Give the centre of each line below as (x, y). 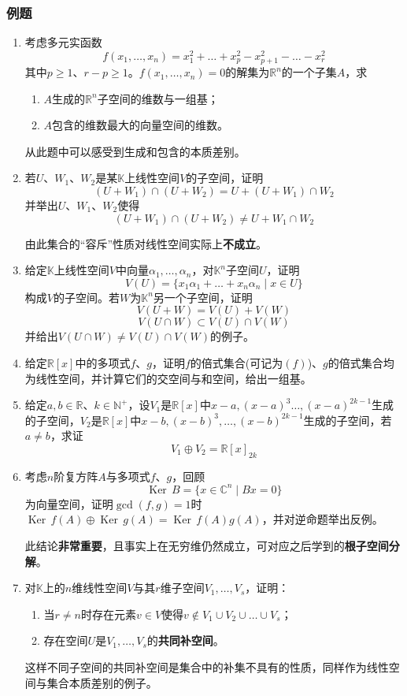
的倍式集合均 (361, 362)
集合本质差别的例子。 (102, 682)
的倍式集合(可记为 (237, 362)
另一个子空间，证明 (203, 297)
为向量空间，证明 (69, 503)
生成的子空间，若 (348, 420)
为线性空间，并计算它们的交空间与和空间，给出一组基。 (168, 378)
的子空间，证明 (225, 178)
